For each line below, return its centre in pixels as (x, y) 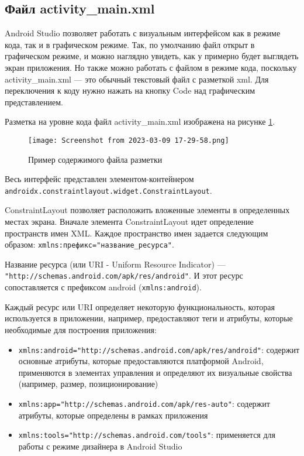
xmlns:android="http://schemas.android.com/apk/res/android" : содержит (159, 349)
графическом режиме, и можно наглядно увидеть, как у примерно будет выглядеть (152, 56)
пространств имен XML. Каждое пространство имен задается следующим (137, 233)
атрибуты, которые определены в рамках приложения (113, 415)
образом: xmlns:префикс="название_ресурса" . (89, 244)
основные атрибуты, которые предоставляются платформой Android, (141, 361)
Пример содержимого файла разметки (95, 159)
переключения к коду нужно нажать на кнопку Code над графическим (130, 90)
